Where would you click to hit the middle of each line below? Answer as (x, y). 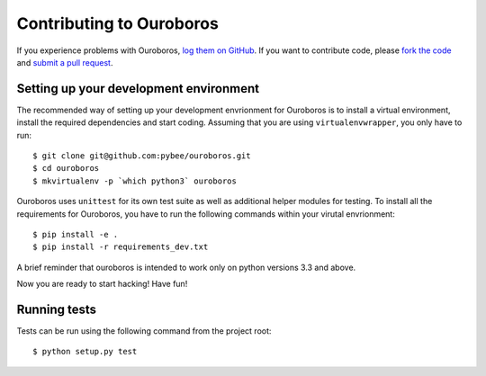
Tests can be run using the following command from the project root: (144, 331)
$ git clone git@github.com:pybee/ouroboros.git (142, 156)
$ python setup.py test (85, 352)
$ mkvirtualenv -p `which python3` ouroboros (135, 181)
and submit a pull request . (65, 62)
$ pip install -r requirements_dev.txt (121, 247)
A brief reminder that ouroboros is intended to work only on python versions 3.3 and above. (186, 267)
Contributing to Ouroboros (118, 23)
